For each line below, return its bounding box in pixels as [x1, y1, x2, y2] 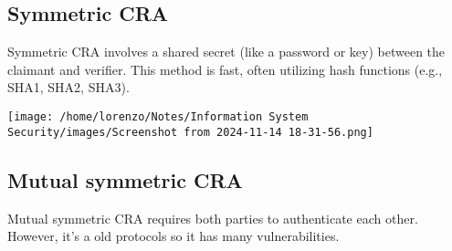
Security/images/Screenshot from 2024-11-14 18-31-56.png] [7, 125, 373, 139]
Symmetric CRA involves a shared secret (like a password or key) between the [7, 42, 446, 61]
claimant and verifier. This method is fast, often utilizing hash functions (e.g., [7, 59, 443, 78]
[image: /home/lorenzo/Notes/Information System [7, 110, 309, 123]
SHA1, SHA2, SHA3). [7, 78, 130, 97]
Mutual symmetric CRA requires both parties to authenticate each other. [7, 208, 418, 227]
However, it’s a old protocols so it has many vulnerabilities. [7, 226, 340, 246]
